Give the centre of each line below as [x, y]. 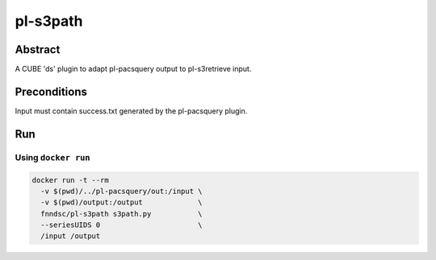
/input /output [71, 236]
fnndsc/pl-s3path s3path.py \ [122, 214]
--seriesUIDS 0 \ [122, 225]
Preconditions [51, 91]
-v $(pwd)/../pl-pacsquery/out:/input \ [122, 191]
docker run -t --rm [70, 180]
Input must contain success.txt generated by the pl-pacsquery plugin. [131, 111]
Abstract [38, 50]
